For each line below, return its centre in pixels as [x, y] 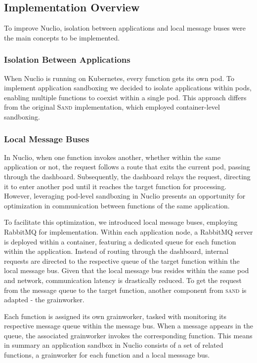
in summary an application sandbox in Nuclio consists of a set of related [114, 345]
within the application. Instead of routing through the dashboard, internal [116, 251]
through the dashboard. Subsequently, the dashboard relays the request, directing [127, 176]
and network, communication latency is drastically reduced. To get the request [123, 280]
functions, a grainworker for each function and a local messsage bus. [107, 355]
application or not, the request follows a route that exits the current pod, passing [127, 167]
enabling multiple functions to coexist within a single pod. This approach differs [125, 97]
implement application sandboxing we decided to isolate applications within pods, [128, 88]
